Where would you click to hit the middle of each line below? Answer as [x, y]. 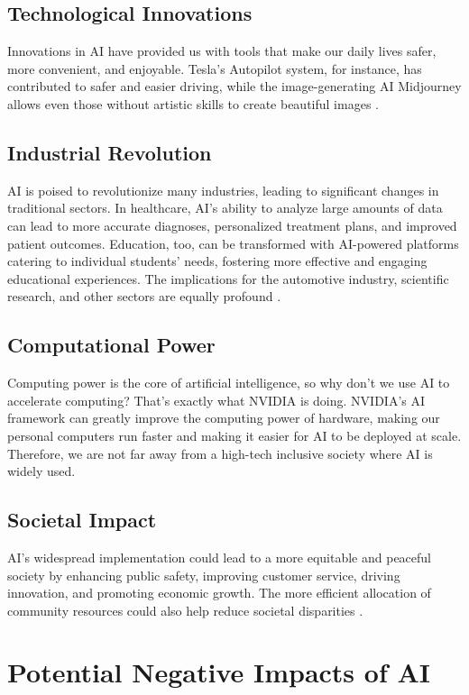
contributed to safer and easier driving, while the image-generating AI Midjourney [234, 86]
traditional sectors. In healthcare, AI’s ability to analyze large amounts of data [225, 208]
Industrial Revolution [110, 152]
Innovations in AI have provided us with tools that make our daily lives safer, [222, 51]
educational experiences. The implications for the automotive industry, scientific [228, 278]
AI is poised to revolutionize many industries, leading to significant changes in [223, 190]
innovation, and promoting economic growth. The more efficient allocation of [219, 593]
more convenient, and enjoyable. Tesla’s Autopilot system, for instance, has [215, 68]
